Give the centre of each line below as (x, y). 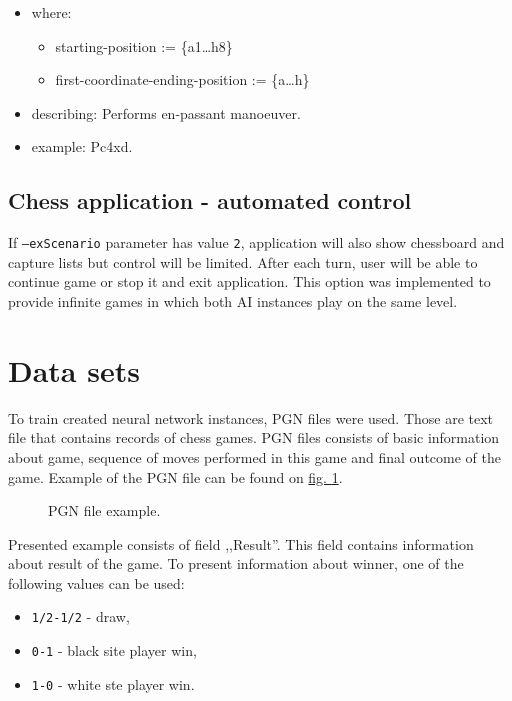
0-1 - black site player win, (114, 650)
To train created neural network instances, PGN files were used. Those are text (251, 417)
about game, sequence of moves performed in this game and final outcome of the (254, 456)
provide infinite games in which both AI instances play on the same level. (233, 301)
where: (51, 12)
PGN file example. (104, 510)
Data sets (74, 369)
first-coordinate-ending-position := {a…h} (182, 79)
